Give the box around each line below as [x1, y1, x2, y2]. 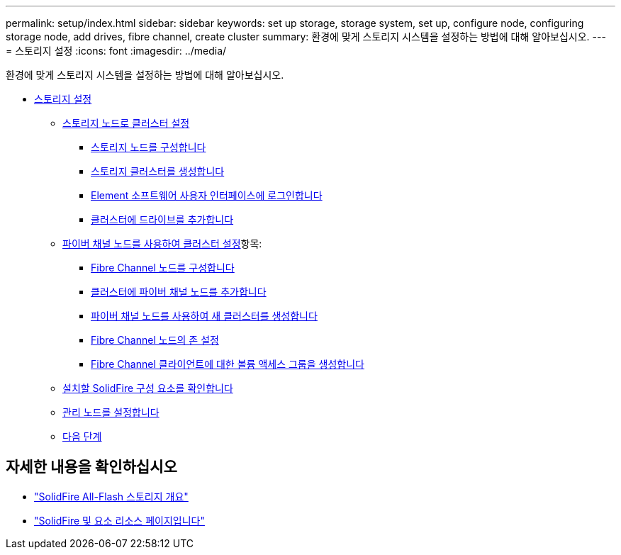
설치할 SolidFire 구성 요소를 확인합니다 [62, 382, 233, 394]
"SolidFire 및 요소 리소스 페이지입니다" [34, 514, 205, 527]
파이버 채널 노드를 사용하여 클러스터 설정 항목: [62, 237, 262, 250]
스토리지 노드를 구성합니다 [91, 141, 206, 153]
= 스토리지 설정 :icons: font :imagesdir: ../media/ [6, 45, 227, 57]
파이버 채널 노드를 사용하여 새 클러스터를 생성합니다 [91, 310, 318, 322]
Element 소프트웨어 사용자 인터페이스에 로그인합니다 [91, 189, 323, 201]
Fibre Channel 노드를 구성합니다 [91, 262, 235, 274]
